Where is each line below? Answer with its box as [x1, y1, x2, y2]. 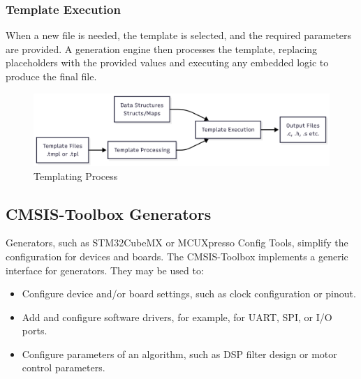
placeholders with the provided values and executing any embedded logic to [6, 55, 329, 70]
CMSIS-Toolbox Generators [6, 202, 212, 224]
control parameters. [22, 360, 105, 375]
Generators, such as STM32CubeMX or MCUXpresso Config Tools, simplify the [6, 235, 348, 250]
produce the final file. [6, 69, 97, 83]
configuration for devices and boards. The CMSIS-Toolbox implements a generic [6, 248, 348, 263]
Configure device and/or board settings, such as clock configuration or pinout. [22, 286, 356, 301]
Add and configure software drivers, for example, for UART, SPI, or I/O [22, 309, 332, 324]
